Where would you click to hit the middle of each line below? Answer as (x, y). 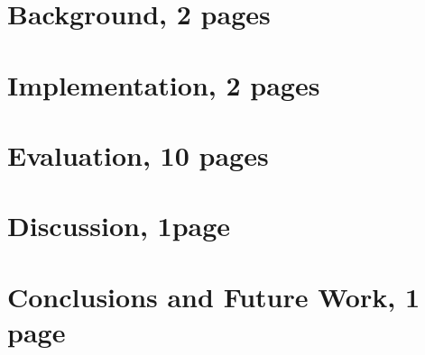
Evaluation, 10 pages (138, 155)
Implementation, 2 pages (164, 84)
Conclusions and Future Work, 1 (213, 296)
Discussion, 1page (119, 226)
